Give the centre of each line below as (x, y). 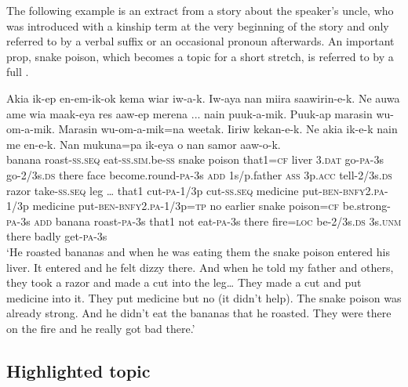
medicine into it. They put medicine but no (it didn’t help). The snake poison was (204, 297)
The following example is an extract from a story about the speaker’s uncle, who (200, 10)
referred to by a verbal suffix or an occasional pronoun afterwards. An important (200, 41)
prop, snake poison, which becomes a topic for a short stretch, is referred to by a (200, 56)
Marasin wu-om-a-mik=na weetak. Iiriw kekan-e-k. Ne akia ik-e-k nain (228, 129)
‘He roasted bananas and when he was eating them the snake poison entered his (198, 251)
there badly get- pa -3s (57, 236)
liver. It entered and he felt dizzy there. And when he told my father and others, (200, 267)
